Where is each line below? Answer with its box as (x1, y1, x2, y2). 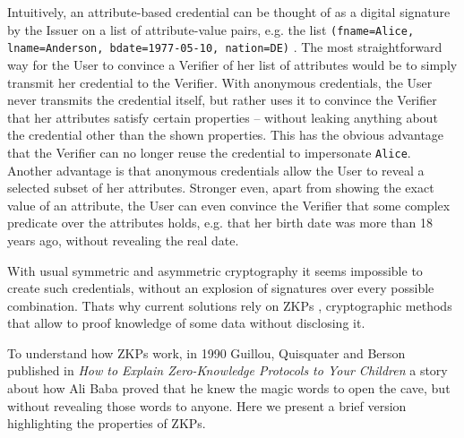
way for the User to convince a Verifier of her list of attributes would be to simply (7, 55, 458, 73)
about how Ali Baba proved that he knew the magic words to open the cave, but (7, 379, 451, 398)
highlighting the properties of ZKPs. (7, 414, 206, 433)
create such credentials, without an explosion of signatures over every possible (7, 279, 434, 297)
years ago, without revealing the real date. (7, 230, 239, 249)
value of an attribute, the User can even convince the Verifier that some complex (7, 195, 451, 214)
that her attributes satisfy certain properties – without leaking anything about (7, 107, 438, 126)
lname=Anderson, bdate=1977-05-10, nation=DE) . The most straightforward (7, 38, 443, 56)
